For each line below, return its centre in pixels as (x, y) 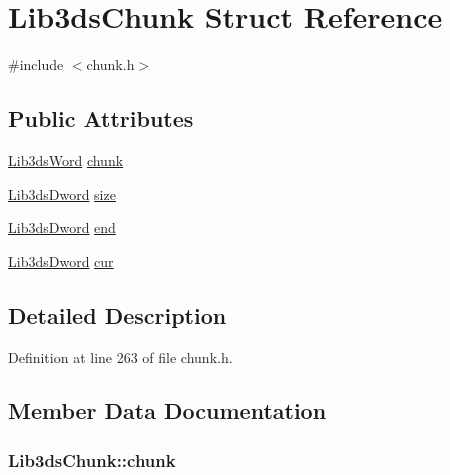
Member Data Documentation (167, 410)
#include (36, 64)
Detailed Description (117, 314)
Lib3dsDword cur (61, 260)
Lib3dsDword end (62, 227)
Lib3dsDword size (62, 193)
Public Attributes (101, 118)
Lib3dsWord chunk (66, 159)
